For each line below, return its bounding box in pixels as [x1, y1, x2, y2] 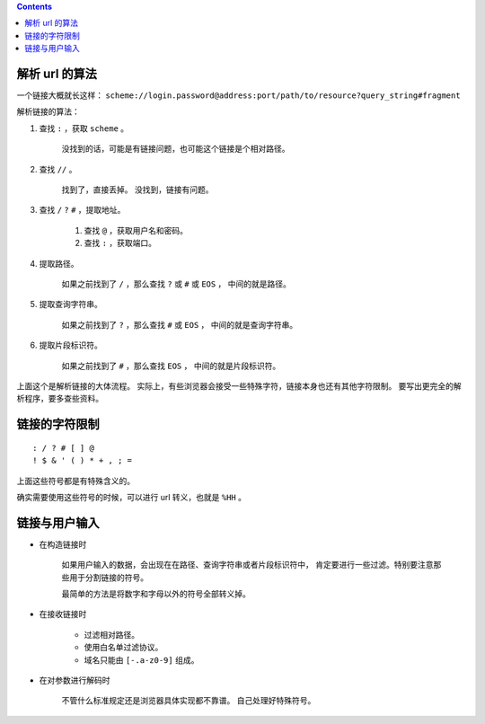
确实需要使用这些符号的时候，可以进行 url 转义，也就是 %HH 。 [16, 491, 247, 502]
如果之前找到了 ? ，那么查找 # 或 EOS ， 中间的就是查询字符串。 [61, 319, 298, 330]
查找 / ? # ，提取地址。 [39, 205, 126, 216]
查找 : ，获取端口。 [84, 238, 157, 249]
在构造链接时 [39, 539, 87, 550]
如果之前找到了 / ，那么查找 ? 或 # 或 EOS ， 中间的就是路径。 [61, 278, 292, 289]
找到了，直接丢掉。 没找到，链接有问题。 [61, 184, 214, 195]
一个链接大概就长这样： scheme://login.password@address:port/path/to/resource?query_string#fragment [16, 90, 462, 101]
